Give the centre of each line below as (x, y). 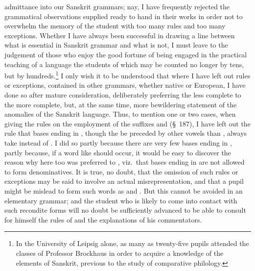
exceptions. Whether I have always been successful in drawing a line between (120, 35)
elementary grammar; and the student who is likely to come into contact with (121, 200)
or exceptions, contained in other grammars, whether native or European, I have (125, 85)
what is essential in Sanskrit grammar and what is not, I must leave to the (116, 45)
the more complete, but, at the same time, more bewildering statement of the (121, 104)
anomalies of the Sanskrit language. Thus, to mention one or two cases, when (120, 114)
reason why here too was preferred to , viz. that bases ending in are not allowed (125, 162)
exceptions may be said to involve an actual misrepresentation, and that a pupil (124, 181)
